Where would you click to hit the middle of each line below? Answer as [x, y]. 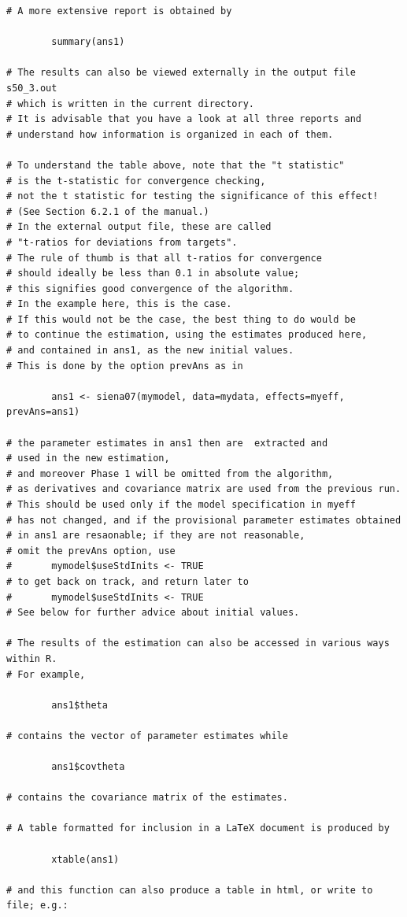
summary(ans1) [88, 42]
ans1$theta [80, 705]
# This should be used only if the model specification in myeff [181, 505]
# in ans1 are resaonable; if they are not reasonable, [156, 536]
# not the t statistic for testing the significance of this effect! [192, 196]
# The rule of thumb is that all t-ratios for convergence [164, 258]
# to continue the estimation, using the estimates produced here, [187, 335]
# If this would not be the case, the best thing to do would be [181, 319]
